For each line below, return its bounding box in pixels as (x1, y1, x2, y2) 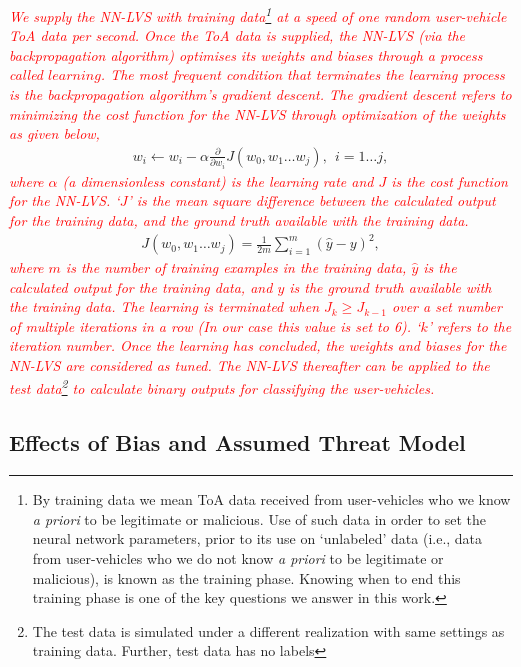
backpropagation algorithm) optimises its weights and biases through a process (9, 44, 483, 65)
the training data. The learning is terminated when (9, 296, 320, 317)
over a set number (392, 296, 502, 317)
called (9, 64, 44, 85)
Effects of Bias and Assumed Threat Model (9, 427, 466, 458)
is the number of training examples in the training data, (65, 257, 407, 278)
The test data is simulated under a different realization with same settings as (32, 620, 505, 641)
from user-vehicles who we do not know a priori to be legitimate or (32, 547, 444, 568)
